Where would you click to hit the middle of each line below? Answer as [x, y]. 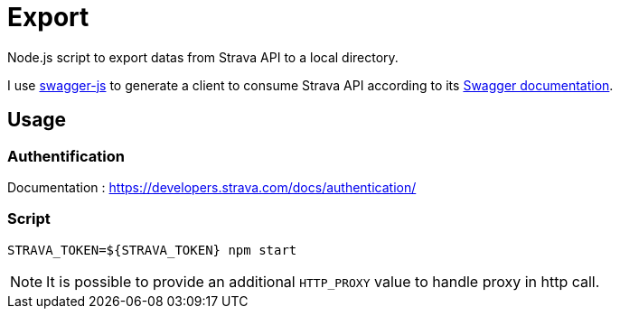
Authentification [66, 156]
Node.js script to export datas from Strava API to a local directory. [203, 57]
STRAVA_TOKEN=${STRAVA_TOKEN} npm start [152, 250]
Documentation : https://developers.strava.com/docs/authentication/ [212, 187]
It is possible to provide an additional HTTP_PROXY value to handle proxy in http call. [323, 281]
